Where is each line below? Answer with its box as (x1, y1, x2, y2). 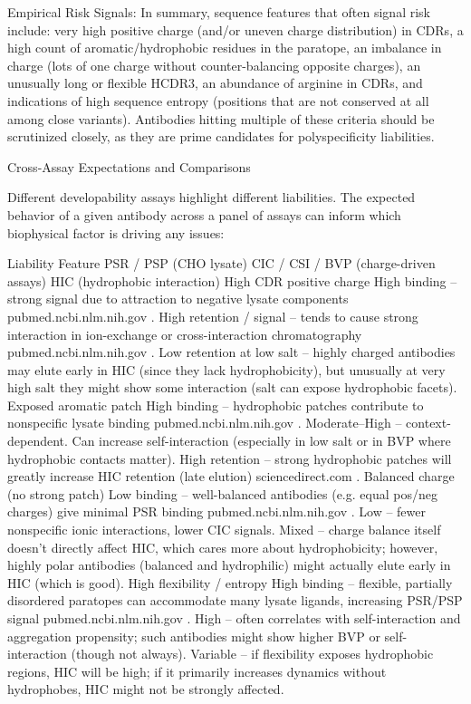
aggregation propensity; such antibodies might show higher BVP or (7, 626, 380, 645)
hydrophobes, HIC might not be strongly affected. (7, 680, 284, 699)
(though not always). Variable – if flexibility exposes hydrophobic (71, 644, 434, 663)
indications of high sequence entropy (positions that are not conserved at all (7, 91, 429, 110)
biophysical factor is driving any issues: (7, 223, 225, 242)
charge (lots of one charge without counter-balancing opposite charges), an (7, 55, 421, 74)
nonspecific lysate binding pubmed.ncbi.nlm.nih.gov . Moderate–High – (7, 413, 402, 432)
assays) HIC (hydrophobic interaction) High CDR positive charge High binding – (7, 271, 457, 290)
